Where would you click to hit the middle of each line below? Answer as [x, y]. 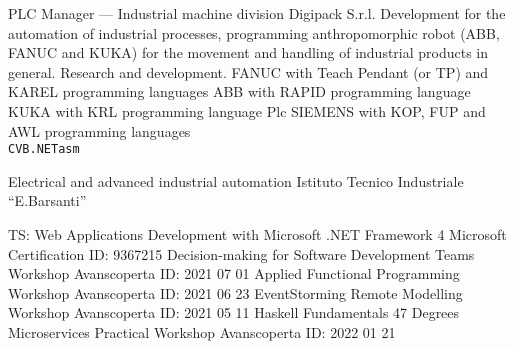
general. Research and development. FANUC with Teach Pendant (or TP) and [248, 71]
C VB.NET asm [44, 149]
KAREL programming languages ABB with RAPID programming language [239, 91]
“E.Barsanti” [47, 200]
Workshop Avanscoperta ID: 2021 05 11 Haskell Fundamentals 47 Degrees [234, 312]
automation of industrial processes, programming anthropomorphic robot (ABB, [254, 32]
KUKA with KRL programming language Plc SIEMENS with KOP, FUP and [247, 110]
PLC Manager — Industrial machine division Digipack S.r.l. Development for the [257, 13]
